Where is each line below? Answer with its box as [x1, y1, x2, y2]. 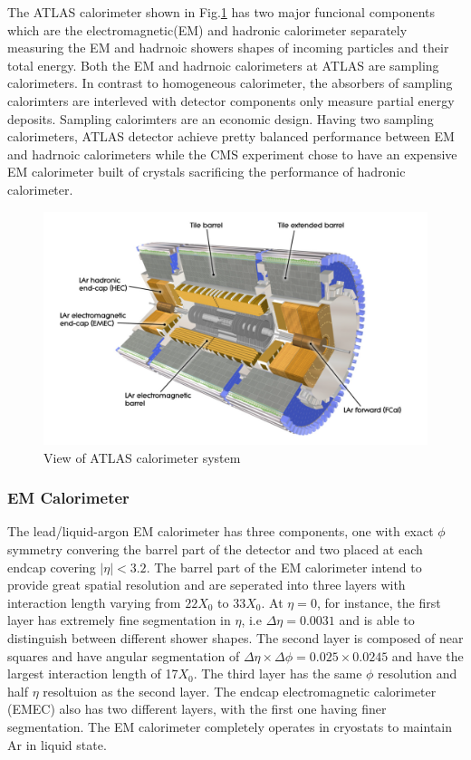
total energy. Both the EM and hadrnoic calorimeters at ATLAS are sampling [7, 55, 439, 74]
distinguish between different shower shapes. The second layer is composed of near [7, 629, 464, 648]
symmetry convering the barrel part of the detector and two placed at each [7, 540, 423, 559]
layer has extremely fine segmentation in [7, 611, 231, 630]
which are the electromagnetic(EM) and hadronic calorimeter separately [7, 20, 408, 39]
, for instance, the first [316, 592, 441, 611]
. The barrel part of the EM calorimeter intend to [146, 557, 422, 576]
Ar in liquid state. [7, 735, 107, 754]
